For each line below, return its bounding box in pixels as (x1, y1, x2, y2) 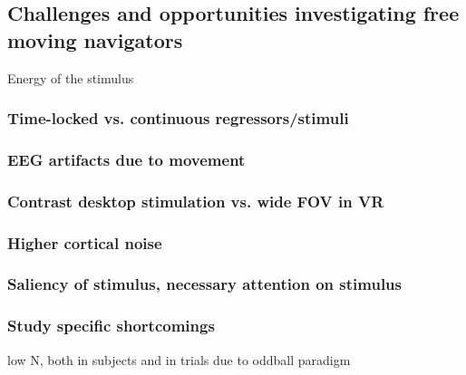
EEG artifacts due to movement (7, 148, 246, 170)
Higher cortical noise (7, 231, 162, 254)
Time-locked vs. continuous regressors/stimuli (7, 107, 349, 130)
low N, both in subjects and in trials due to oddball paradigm (7, 350, 351, 369)
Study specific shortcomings (7, 314, 215, 337)
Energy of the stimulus (7, 68, 134, 87)
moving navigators (7, 25, 183, 53)
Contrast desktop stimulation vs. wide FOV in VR (7, 189, 384, 212)
